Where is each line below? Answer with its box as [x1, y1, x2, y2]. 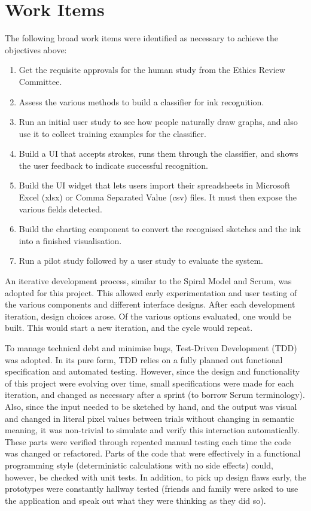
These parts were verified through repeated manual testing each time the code [5, 435, 291, 448]
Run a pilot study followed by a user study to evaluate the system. [19, 254, 263, 267]
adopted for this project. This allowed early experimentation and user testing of [5, 286, 297, 299]
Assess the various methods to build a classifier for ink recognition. [19, 95, 264, 108]
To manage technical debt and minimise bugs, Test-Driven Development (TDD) [5, 342, 297, 354]
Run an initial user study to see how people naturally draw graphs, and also [19, 115, 298, 128]
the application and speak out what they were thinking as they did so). [5, 494, 266, 506]
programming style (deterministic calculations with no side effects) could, [5, 458, 273, 471]
